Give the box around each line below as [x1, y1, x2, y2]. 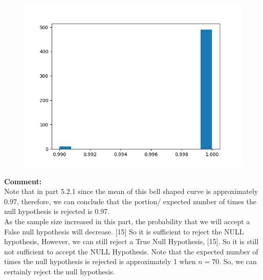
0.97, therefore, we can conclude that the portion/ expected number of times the [4, 196, 256, 206]
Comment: [4, 176, 42, 186]
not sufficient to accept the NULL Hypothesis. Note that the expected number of [4, 246, 258, 256]
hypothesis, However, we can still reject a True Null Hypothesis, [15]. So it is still [4, 236, 259, 247]
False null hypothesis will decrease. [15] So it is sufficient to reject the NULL [4, 226, 244, 236]
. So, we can [219, 256, 257, 267]
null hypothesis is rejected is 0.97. [4, 206, 110, 217]
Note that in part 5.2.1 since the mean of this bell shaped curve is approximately [4, 186, 258, 197]
